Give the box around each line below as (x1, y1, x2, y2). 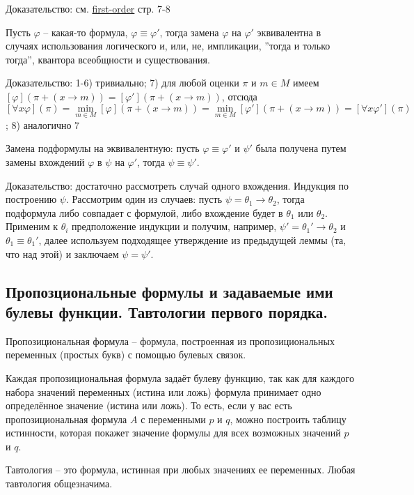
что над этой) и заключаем (6, 246, 119, 261)
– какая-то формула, (43, 24, 128, 39)
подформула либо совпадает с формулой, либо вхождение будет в (6, 205, 283, 220)
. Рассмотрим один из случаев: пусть (65, 192, 223, 206)
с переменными (141, 411, 206, 426)
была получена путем (255, 141, 347, 155)
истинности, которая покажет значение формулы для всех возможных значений (6, 425, 341, 440)
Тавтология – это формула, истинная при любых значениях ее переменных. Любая (6, 462, 356, 477)
